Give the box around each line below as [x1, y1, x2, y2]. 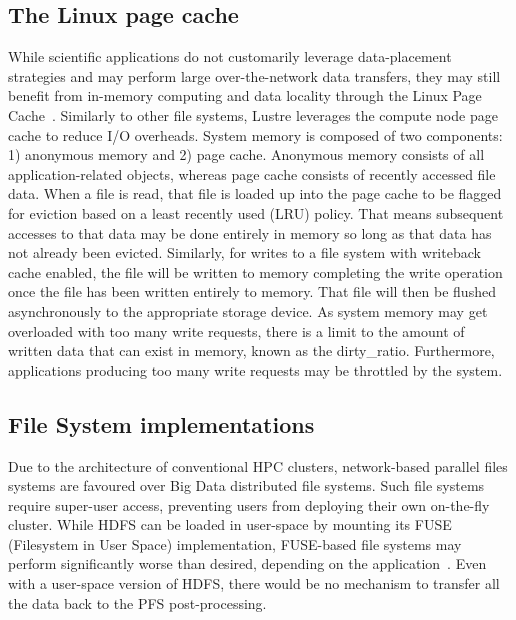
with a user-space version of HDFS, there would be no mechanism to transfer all [8, 573, 500, 594]
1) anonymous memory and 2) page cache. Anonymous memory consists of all [8, 144, 485, 165]
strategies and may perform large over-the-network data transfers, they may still [8, 65, 501, 86]
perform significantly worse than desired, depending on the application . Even [8, 553, 487, 574]
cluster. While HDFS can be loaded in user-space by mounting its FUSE [8, 514, 452, 535]
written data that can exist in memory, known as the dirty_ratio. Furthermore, [8, 340, 495, 361]
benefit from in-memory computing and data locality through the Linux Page [8, 85, 482, 106]
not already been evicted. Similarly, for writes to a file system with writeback [8, 242, 481, 263]
